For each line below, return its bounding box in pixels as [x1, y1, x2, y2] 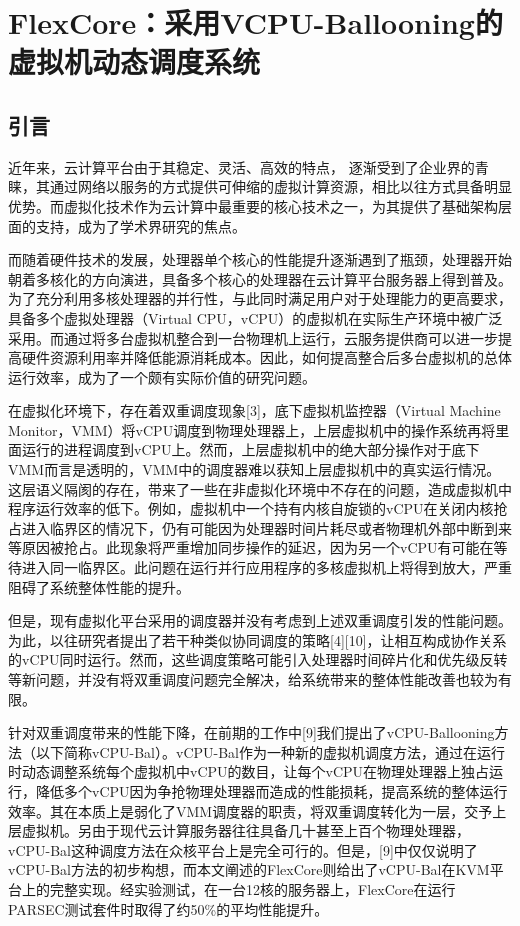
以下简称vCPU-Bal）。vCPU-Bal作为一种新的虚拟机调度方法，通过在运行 [35, 741, 505, 762]
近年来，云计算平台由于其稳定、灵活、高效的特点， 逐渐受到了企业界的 [8, 156, 475, 177]
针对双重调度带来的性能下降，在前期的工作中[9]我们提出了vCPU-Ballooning [8, 722, 495, 743]
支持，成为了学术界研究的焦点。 [35, 215, 246, 236]
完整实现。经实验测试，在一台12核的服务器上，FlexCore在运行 [49, 878, 456, 899]
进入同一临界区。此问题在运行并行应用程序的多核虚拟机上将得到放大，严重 [21, 557, 512, 578]
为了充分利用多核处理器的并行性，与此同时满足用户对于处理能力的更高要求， [8, 288, 512, 309]
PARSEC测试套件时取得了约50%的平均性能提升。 [8, 898, 329, 919]
